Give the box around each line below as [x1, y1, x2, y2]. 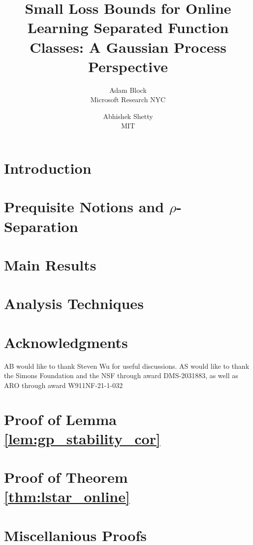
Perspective [88, 56, 168, 76]
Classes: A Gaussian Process [30, 37, 226, 57]
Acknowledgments [4, 332, 128, 352]
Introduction [4, 158, 92, 178]
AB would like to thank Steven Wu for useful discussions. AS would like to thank [4, 360, 250, 371]
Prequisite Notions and [4, 196, 164, 217]
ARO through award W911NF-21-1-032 [4, 380, 123, 390]
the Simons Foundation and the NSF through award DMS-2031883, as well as [4, 370, 238, 381]
